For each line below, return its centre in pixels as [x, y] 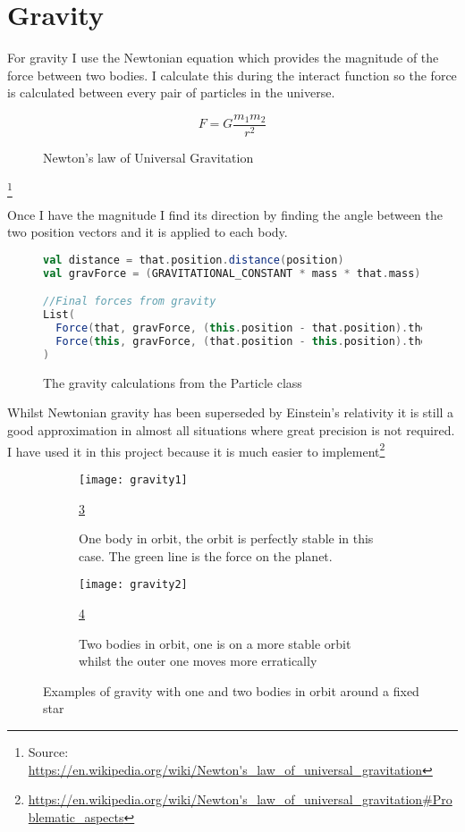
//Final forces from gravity [130, 302]
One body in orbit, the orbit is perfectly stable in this [226, 538]
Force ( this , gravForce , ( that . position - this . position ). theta [248, 342]
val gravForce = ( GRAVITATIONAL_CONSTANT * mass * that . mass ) [232, 273]
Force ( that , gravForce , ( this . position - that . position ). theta [248, 328]
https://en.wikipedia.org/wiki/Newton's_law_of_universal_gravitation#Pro [240, 799]
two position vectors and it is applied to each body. [148, 232]
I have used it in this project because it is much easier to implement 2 [196, 450]
